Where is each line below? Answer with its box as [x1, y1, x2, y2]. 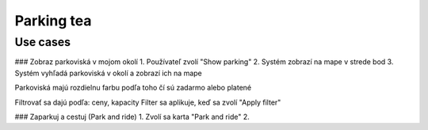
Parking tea [14, 12, 92, 29]
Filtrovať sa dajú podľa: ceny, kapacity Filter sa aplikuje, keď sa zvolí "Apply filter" [14, 97, 281, 107]
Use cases [14, 35, 71, 49]
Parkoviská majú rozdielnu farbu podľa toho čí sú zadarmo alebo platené [14, 83, 252, 93]
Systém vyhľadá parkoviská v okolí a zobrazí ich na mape [14, 68, 202, 78]
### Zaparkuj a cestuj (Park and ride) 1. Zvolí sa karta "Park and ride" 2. [14, 112, 250, 121]
